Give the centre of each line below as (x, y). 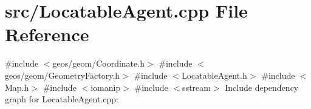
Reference (47, 34)
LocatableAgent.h (214, 75)
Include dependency (262, 87)
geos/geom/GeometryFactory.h (63, 75)
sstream (197, 87)
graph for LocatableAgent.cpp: (62, 99)
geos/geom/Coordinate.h (98, 63)
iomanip (106, 87)
